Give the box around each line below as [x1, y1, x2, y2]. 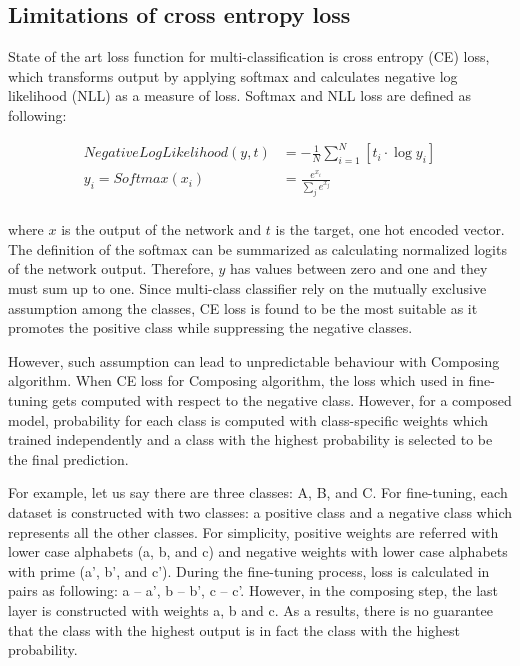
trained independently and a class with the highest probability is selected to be [8, 429, 493, 450]
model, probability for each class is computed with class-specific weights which [8, 409, 489, 430]
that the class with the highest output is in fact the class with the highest [8, 619, 461, 640]
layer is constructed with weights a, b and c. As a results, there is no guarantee [8, 599, 493, 620]
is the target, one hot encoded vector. [275, 219, 505, 240]
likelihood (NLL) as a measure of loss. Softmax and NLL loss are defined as [8, 85, 471, 106]
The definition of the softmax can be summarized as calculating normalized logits [8, 238, 507, 259]
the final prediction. [8, 448, 129, 469]
